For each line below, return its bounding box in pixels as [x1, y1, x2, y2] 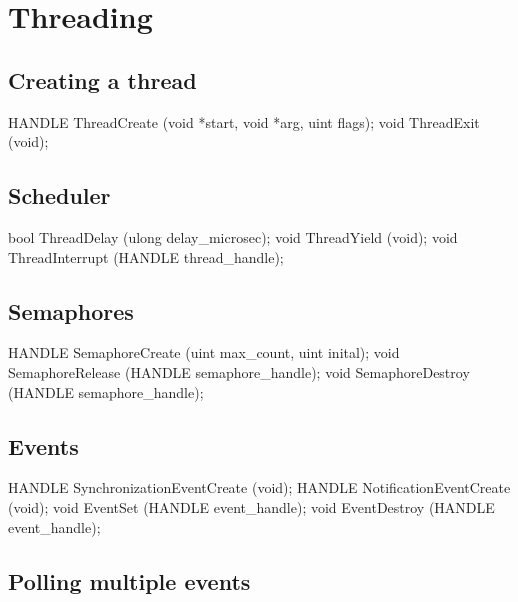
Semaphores [8, 295, 134, 326]
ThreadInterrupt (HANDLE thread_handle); [8, 246, 284, 267]
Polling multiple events [8, 565, 251, 596]
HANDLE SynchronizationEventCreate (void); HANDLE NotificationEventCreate [8, 477, 511, 498]
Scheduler [8, 180, 111, 211]
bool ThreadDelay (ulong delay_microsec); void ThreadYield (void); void [8, 226, 458, 247]
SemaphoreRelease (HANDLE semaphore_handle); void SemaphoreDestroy [8, 361, 470, 382]
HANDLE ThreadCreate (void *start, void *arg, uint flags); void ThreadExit [8, 111, 480, 132]
